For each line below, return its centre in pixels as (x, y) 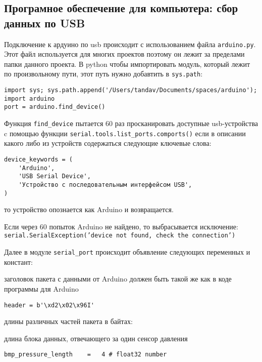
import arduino (30, 98)
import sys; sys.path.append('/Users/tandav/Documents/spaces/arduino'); (131, 90)
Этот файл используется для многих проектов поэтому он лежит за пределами (124, 54)
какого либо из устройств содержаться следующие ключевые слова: (108, 143)
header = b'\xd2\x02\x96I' (49, 305)
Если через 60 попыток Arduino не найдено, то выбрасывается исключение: (121, 226)
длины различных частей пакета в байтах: (68, 321)
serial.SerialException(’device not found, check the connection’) (120, 236)
